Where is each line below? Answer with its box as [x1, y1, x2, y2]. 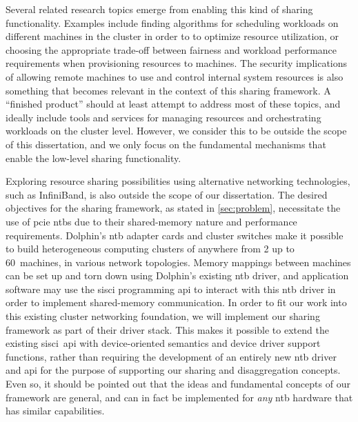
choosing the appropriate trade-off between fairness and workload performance [6, 42, 337, 57]
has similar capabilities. [6, 403, 105, 418]
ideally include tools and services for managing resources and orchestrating [6, 110, 321, 124]
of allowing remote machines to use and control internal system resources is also [6, 69, 344, 83]
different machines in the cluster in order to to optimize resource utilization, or [6, 29, 339, 43]
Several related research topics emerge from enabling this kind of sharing [6, 2, 313, 16]
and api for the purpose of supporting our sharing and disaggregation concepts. [6, 363, 341, 377]
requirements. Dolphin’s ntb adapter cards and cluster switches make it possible [6, 228, 344, 242]
